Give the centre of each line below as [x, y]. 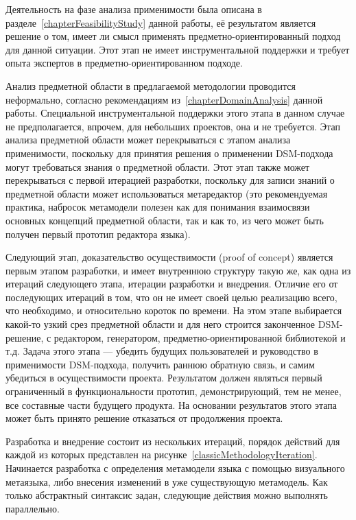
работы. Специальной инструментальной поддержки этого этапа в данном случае [175, 113]
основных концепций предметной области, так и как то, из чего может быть [165, 220]
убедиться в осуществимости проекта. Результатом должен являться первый [164, 378]
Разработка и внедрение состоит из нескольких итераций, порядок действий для [173, 441]
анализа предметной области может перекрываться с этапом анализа [148, 140]
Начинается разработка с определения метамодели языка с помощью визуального [175, 468]
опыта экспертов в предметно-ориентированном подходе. [124, 63]
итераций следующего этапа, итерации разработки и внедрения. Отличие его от [172, 284]
